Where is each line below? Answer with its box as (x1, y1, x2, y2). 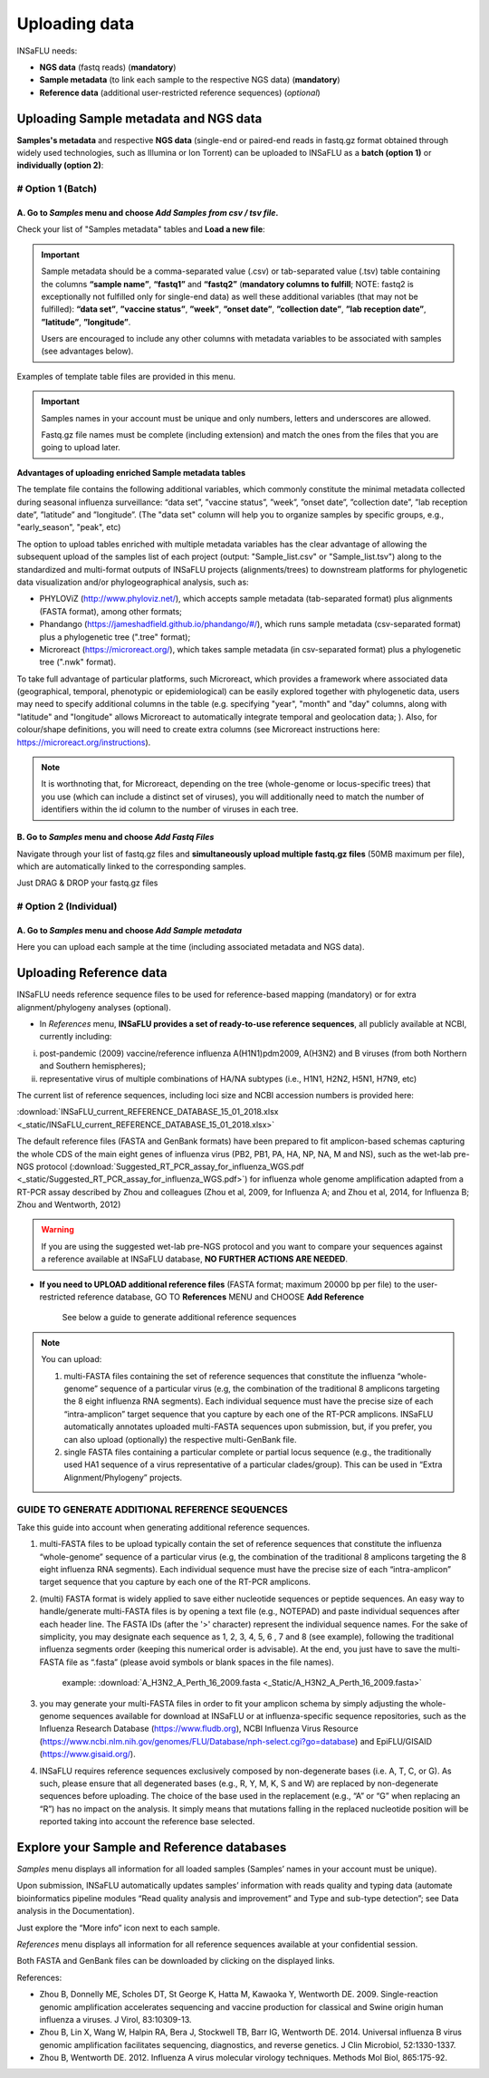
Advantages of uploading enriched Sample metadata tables (16, 467, 246, 478)
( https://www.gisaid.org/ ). (39, 1749, 136, 1760)
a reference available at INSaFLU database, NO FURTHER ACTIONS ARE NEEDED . (41, 1253, 349, 1264)
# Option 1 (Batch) (16, 182, 98, 195)
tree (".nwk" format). (39, 657, 117, 668)
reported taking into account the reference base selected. (39, 1816, 255, 1827)
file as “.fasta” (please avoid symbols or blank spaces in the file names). (66, 1657, 334, 1667)
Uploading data (16, 14, 135, 34)
